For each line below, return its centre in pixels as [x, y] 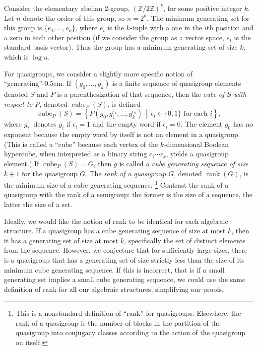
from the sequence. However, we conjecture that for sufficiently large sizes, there [126, 250]
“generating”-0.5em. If [38, 83]
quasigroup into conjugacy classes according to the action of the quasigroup [130, 332]
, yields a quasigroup [197, 154]
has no [243, 124]
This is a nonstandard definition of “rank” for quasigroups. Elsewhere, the [128, 313]
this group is [23, 28]
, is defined [124, 104]
